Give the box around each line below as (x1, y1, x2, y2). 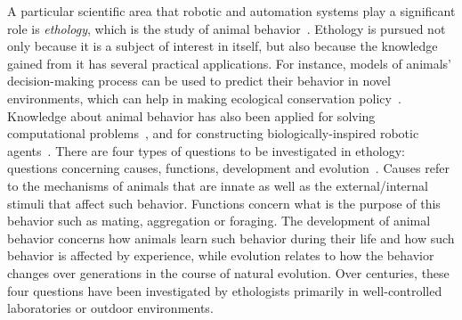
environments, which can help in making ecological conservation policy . (7, 88, 401, 107)
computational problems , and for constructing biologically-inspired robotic (7, 124, 419, 143)
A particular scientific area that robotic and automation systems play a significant (7, 2, 456, 20)
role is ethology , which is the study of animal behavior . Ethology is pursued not (7, 19, 446, 37)
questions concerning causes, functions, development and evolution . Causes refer (7, 159, 450, 177)
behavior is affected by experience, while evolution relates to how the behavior (7, 246, 434, 265)
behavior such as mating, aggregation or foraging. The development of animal (7, 211, 431, 230)
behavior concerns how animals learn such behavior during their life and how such (7, 228, 455, 247)
